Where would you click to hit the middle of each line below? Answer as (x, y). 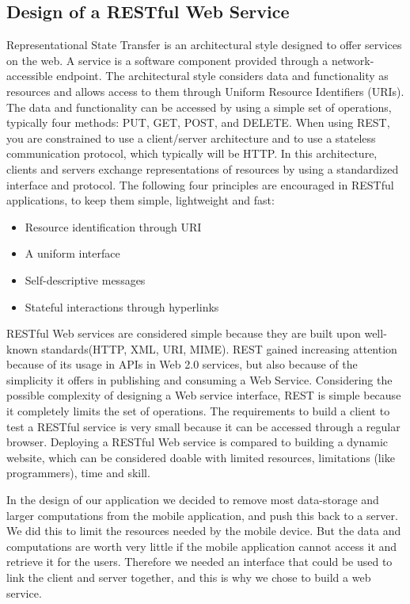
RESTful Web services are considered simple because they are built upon (184, 333)
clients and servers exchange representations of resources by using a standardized (203, 168)
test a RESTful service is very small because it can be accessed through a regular (203, 426)
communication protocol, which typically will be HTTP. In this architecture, (192, 153)
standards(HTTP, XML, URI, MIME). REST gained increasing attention (219, 348)
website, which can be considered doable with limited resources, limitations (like (201, 457)
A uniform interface (72, 253)
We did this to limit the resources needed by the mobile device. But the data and (204, 531)
